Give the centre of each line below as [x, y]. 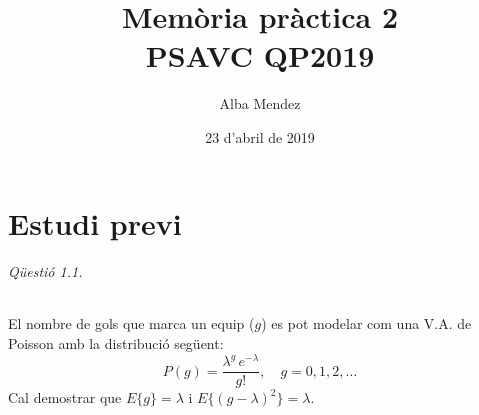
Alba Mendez [260, 103]
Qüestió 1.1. [45, 271]
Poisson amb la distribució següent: [116, 343]
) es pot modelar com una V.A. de [366, 323]
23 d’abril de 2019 [260, 136]
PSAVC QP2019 [260, 55]
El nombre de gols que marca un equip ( [131, 323]
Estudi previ [95, 222]
